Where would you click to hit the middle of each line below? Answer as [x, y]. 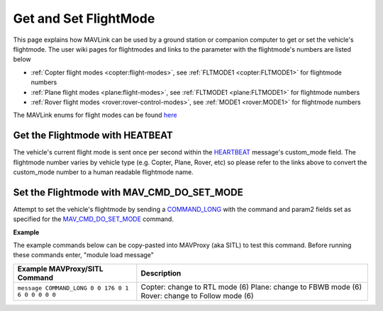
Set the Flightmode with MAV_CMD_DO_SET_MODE [128, 192]
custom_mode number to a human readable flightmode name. [104, 172]
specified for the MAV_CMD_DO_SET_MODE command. [93, 219]
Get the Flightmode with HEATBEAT [93, 136]
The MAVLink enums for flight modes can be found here [95, 115]
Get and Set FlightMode [84, 18]
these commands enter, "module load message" [83, 255]
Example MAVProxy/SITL [60, 268]
